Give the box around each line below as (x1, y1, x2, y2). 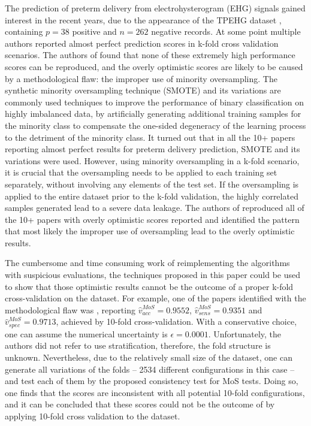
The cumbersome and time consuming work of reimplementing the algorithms (5, 256, 290, 269)
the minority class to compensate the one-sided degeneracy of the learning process (5, 119, 306, 131)
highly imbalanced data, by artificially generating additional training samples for (5, 107, 301, 120)
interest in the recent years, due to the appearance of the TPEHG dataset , (5, 13, 282, 26)
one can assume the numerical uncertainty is (5, 327, 168, 340)
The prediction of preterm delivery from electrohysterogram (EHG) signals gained (5, 2, 306, 14)
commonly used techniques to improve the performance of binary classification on (5, 95, 304, 108)
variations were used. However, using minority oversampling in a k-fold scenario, (5, 154, 300, 167)
